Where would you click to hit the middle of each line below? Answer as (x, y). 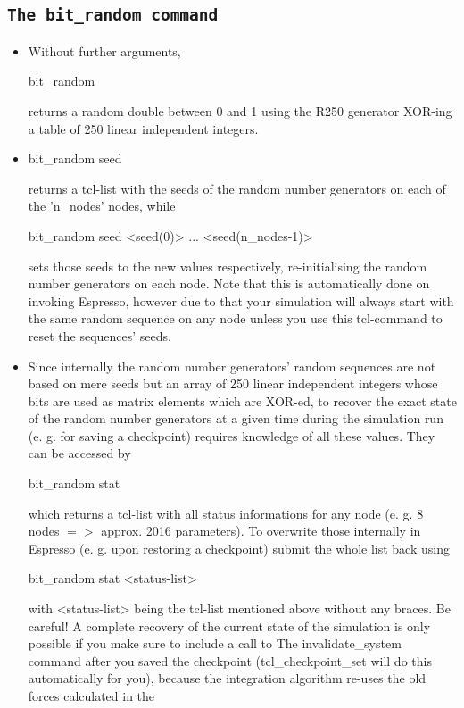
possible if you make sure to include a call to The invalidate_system (215, 643)
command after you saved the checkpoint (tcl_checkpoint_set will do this (230, 660)
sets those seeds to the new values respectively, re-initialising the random (228, 266)
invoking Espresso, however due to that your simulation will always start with (241, 300)
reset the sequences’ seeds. (99, 335)
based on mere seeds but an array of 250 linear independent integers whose (233, 383)
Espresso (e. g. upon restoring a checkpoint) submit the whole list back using (239, 548)
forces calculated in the (91, 696)
